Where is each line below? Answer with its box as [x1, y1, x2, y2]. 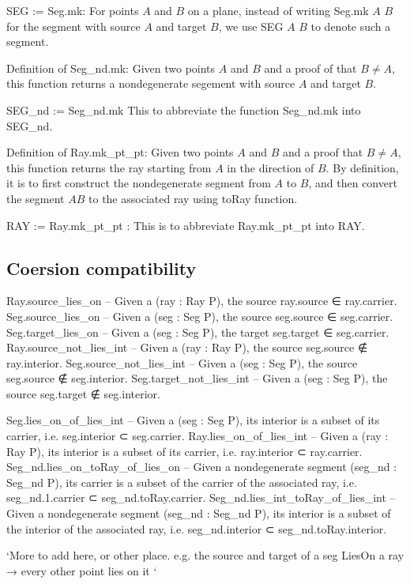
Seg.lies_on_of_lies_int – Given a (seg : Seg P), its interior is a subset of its [6, 412, 380, 428]
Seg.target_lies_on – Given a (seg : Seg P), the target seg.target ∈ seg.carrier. [6, 323, 389, 340]
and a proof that [282, 144, 363, 160]
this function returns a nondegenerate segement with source [6, 75, 295, 92]
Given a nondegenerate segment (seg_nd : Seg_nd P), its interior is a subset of [6, 505, 391, 522]
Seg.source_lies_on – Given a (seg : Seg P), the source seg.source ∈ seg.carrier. [6, 307, 393, 324]
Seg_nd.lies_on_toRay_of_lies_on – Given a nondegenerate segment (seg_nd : [6, 458, 397, 475]
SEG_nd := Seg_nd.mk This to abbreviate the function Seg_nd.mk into [6, 101, 361, 118]
